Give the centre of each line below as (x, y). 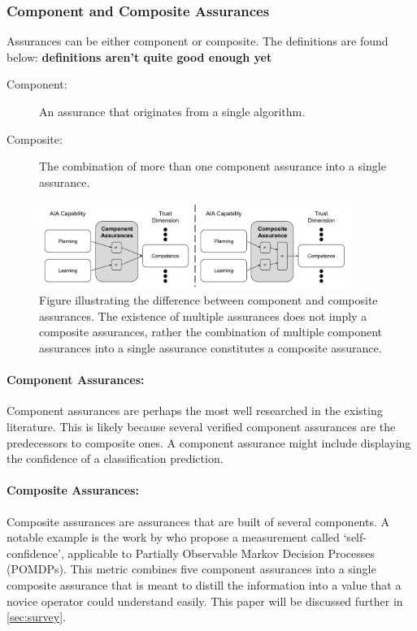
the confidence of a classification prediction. (115, 458)
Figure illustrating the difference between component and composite (208, 300)
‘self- (355, 537)
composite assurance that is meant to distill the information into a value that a (204, 585)
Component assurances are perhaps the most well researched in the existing (195, 411)
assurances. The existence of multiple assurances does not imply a (203, 315)
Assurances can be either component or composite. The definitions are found (198, 41)
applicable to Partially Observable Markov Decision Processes (222, 553)
